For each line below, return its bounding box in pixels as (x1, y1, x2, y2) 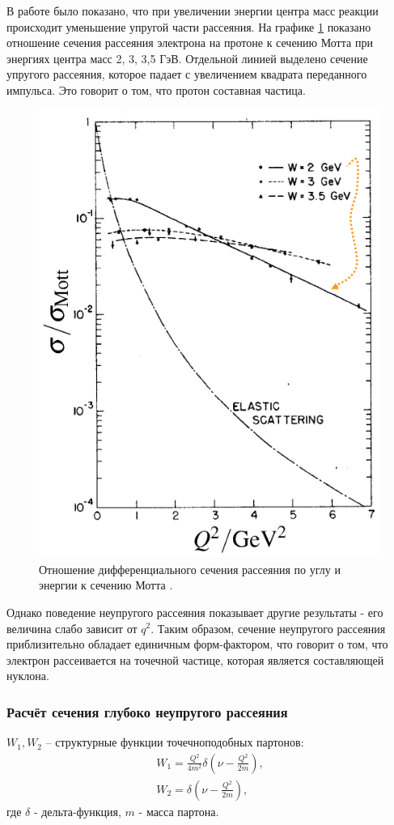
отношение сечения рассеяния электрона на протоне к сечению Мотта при (6, 34, 373, 51)
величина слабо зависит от (6, 619, 138, 636)
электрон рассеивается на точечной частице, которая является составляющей (6, 651, 384, 668)
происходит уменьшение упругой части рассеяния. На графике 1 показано (6, 18, 371, 35)
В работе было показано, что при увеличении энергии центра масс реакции (6, 2, 379, 19)
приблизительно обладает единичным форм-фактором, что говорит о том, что (6, 636, 388, 653)
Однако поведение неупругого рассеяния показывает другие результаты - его (6, 603, 383, 620)
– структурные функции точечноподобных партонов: (45, 734, 304, 751)
